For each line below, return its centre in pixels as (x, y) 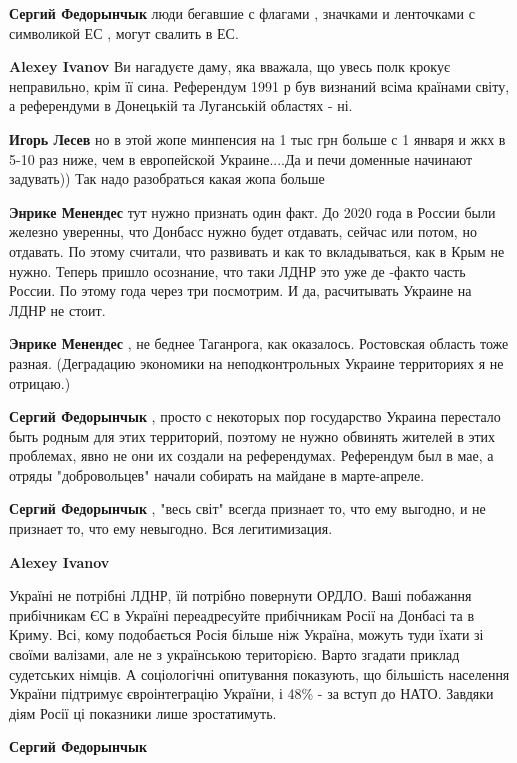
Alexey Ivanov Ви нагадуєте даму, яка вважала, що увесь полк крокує (229, 66)
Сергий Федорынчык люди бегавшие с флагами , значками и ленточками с (242, 13)
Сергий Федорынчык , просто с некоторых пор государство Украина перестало (255, 416)
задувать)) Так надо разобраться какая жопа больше (167, 178)
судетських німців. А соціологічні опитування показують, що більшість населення (259, 673)
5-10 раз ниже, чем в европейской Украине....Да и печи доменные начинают (241, 158)
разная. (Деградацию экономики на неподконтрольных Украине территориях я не (256, 362)
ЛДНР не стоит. (57, 309)
